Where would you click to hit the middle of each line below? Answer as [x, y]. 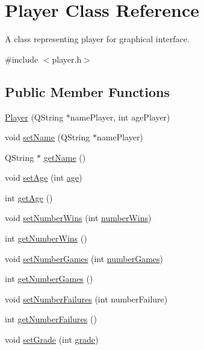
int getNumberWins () [46, 238]
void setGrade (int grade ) [52, 339]
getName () [65, 157]
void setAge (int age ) [44, 177]
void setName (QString [48, 137]
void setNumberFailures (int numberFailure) [86, 298]
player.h [67, 59]
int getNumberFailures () [51, 319]
